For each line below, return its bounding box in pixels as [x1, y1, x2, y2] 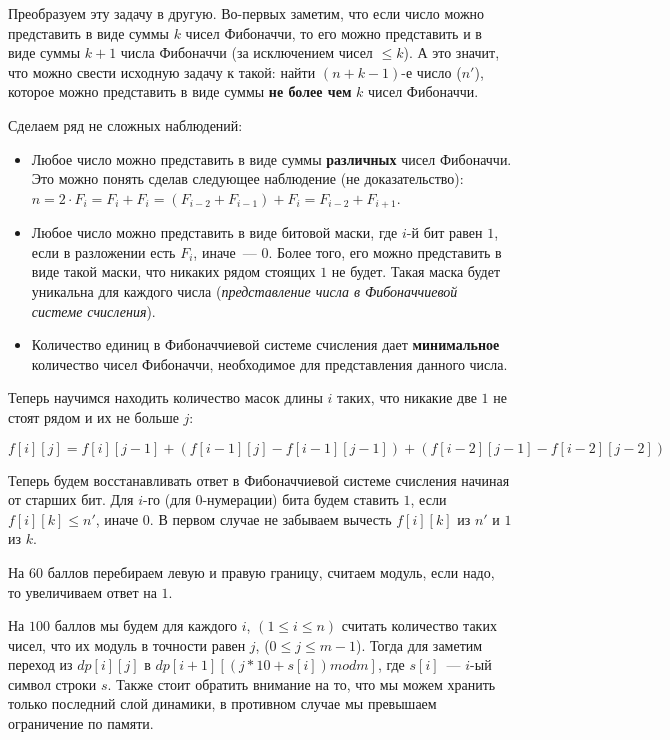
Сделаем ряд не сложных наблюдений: [8, 114, 243, 135]
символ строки [8, 673, 97, 694]
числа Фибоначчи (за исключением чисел [120, 42, 373, 63]
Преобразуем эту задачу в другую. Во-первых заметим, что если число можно [8, 3, 485, 23]
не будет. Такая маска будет [331, 261, 501, 282]
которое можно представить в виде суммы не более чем [8, 81, 352, 102]
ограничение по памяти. [8, 713, 154, 734]
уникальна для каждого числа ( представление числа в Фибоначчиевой [31, 280, 458, 301]
